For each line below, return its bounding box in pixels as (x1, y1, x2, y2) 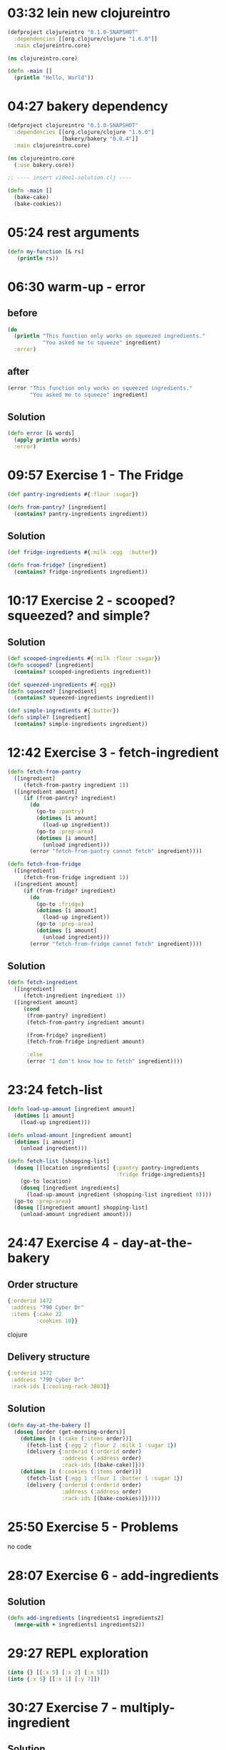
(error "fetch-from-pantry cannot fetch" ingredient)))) (29, 848, 202, 855)
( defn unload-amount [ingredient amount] (7, 1131, 133, 1139)
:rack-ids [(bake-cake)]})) (61, 1462, 145, 1469)
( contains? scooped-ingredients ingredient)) (14, 668, 152, 675)
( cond (23, 1005, 40, 1013)
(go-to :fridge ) (36, 901, 84, 908)
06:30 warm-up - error (7, 278, 146, 295)
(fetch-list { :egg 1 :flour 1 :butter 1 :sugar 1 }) (26, 1475, 183, 1482)
